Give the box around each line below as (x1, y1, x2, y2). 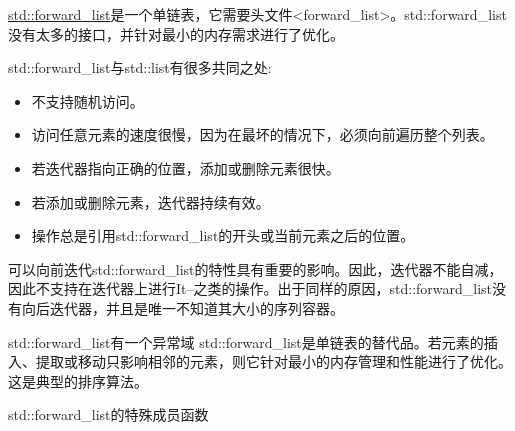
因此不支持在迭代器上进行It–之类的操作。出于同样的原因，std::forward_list (8, 278, 493, 299)
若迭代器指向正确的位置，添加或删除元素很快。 (31, 157, 340, 178)
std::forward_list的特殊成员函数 (8, 404, 209, 425)
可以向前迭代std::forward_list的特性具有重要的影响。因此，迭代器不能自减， (8, 258, 503, 279)
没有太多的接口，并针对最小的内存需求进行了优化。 (8, 23, 344, 44)
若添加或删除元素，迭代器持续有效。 (31, 191, 270, 212)
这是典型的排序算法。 (8, 370, 148, 391)
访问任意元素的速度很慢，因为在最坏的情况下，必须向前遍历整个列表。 (31, 124, 494, 145)
